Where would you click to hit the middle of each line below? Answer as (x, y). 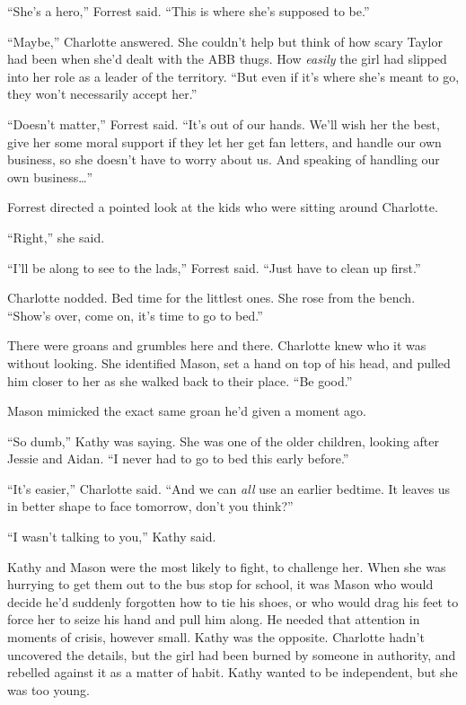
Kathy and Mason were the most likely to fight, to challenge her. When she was (227, 566)
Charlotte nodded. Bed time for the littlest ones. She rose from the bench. (211, 298)
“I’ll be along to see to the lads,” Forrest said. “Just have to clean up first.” (214, 267)
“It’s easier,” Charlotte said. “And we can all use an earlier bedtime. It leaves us (229, 488)
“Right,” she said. (56, 237)
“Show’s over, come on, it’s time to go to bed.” (135, 315)
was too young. (48, 689)
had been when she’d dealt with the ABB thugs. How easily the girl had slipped (227, 59)
